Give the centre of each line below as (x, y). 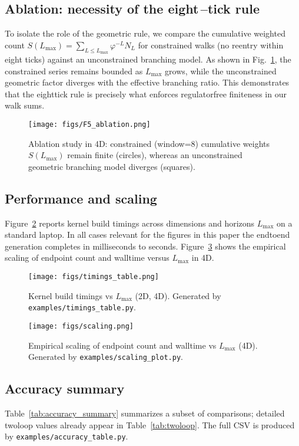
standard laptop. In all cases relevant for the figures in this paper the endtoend (147, 235)
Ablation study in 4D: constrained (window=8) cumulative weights (149, 143)
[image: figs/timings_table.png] (94, 276)
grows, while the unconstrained (221, 70)
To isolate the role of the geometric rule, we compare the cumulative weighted (145, 33)
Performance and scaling (81, 198)
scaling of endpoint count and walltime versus (87, 258)
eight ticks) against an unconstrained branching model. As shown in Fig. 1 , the (148, 59)
